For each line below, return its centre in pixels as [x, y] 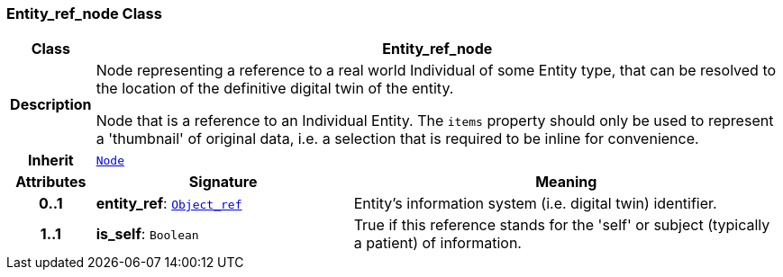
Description [51, 105]
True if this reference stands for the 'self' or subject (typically [562, 225]
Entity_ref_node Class [84, 13]
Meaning [566, 182]
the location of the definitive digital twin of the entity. [275, 89]
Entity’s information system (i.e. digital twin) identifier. [535, 204]
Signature [223, 182]
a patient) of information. [437, 243]
